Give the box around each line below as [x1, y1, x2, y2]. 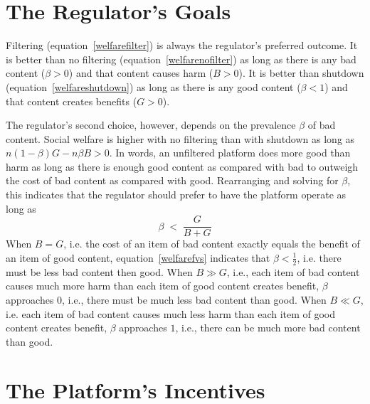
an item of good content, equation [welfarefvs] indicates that [6, 250, 270, 265]
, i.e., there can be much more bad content [175, 320, 361, 335]
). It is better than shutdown [238, 65, 364, 80]
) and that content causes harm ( [68, 65, 213, 80]
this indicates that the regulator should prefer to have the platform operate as [6, 187, 347, 202]
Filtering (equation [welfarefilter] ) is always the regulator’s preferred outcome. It [6, 38, 358, 53]
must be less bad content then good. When [6, 264, 193, 279]
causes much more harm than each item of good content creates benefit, [6, 278, 319, 293]
